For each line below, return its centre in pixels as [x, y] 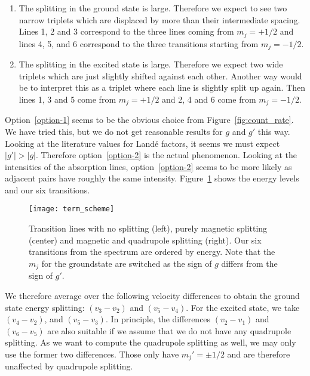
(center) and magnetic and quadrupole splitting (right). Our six [145, 240]
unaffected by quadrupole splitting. [69, 366]
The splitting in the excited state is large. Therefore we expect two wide [151, 64]
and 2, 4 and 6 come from [209, 99]
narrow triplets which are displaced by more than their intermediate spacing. [159, 19]
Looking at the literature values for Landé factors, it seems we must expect [142, 143]
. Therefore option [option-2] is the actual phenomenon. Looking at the [166, 155]
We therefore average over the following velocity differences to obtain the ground [152, 295]
